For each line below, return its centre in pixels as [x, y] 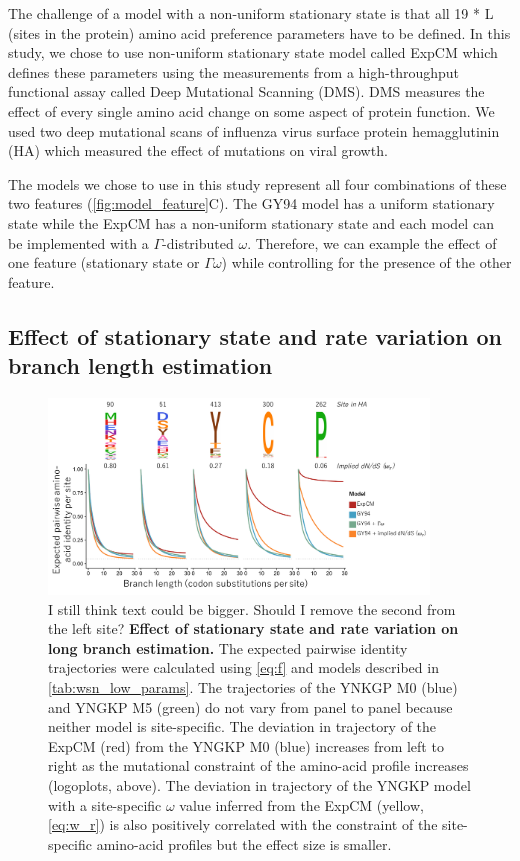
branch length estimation [140, 365]
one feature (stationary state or [104, 262]
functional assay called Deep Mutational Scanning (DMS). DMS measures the [246, 91]
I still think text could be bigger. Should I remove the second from [252, 608]
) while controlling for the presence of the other [366, 262]
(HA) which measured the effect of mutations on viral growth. [198, 150]
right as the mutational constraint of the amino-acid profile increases [258, 765]
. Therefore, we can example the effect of [372, 242]
